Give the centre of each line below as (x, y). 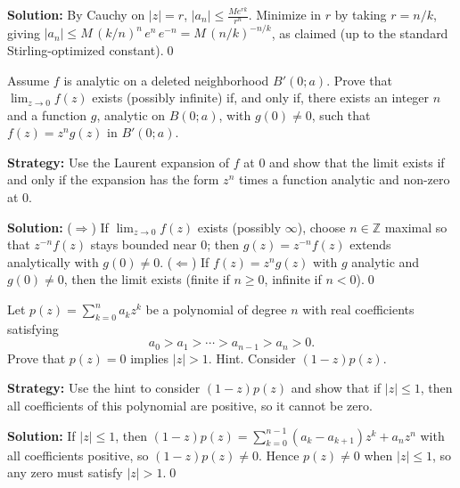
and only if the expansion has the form (113, 179)
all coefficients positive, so (78, 455)
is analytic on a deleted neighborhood (166, 80)
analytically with (53, 261)
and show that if (336, 388)
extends (370, 244)
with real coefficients (358, 309)
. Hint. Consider (252, 358)
